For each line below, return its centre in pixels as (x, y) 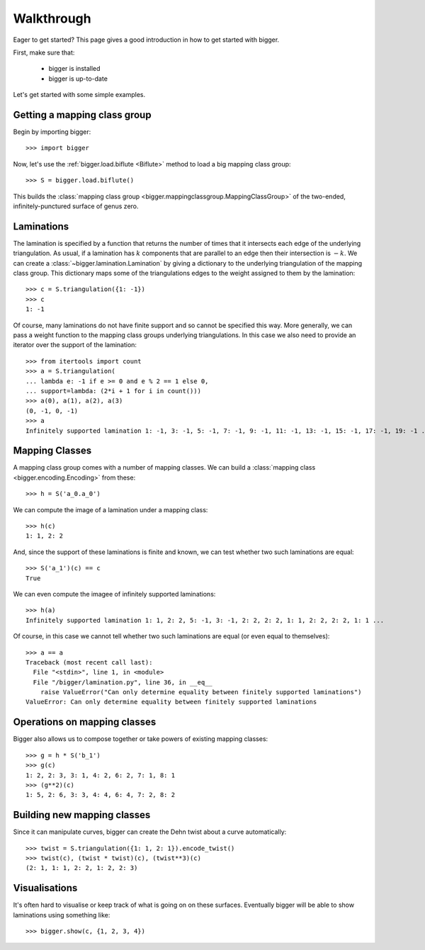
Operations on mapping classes (85, 722)
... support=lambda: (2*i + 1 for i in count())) (114, 391)
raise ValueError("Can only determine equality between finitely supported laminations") (201, 692)
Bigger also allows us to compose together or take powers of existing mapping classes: (141, 739)
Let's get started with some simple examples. (79, 95)
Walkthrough (52, 18)
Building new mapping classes (82, 815)
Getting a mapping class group (82, 114)
